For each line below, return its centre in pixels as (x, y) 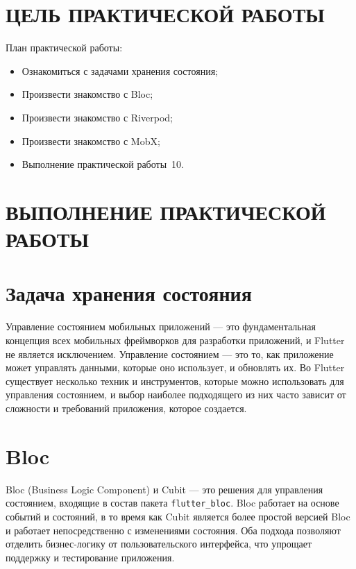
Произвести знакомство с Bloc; (87, 94)
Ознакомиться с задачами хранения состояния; (120, 70)
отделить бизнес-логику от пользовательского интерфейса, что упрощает (159, 544)
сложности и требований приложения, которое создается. (126, 408)
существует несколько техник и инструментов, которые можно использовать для (175, 381)
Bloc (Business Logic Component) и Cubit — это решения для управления (164, 489)
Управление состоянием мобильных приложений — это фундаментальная (161, 326)
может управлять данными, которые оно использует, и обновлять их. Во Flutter (175, 367)
